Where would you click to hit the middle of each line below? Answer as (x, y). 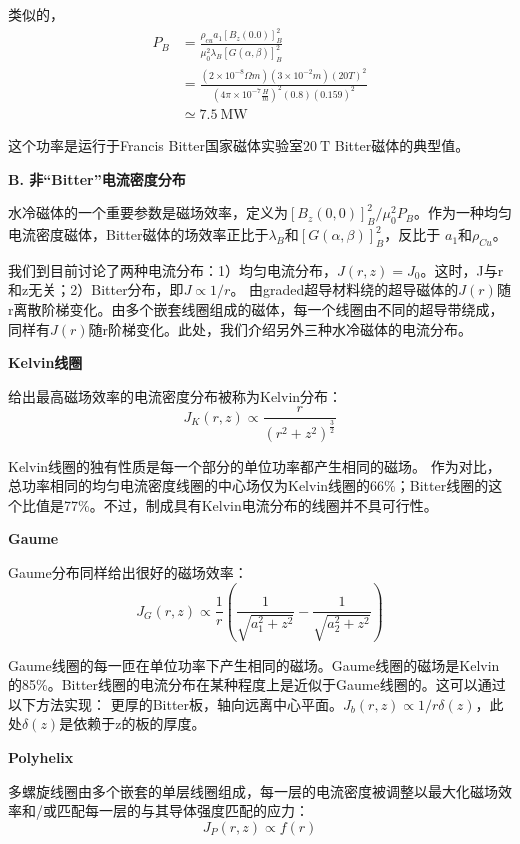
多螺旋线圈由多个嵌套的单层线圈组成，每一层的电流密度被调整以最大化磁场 (253, 790)
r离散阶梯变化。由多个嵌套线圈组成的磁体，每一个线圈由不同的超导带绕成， (256, 309)
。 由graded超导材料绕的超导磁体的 (344, 289)
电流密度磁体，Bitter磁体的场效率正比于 (138, 234)
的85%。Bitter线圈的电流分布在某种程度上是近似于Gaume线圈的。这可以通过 (257, 684)
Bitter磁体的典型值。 (402, 145)
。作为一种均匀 (462, 212)
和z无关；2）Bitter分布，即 (96, 289)
